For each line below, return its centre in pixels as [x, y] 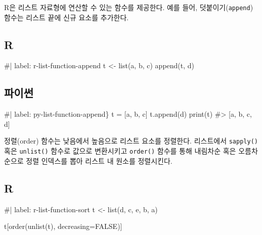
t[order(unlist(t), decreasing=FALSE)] [63, 226]
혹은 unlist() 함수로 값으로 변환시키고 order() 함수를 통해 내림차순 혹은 [120, 151]
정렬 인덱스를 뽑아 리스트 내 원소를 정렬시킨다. [99, 160]
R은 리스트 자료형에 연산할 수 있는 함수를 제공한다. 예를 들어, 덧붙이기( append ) [129, 7]
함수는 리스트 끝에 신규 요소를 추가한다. [67, 17]
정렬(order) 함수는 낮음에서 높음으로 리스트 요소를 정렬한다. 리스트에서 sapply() [131, 141]
